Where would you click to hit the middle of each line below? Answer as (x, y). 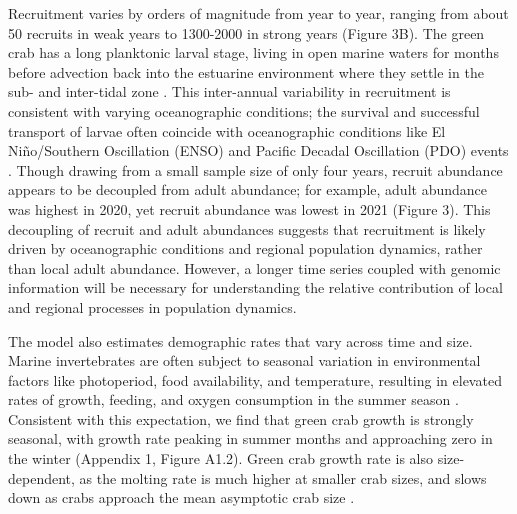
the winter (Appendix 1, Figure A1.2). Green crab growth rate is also (220, 458)
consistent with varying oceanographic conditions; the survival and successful (244, 110)
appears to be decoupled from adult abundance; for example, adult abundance (247, 189)
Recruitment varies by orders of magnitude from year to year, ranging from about (258, 13)
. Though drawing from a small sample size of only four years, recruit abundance (255, 169)
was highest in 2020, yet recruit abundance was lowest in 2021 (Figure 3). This (249, 208)
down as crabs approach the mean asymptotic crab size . (181, 497)
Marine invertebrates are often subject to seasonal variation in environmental (244, 360)
